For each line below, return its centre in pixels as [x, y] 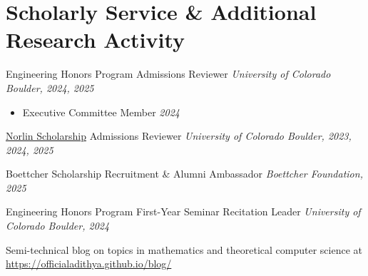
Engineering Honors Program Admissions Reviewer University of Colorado [168, 74]
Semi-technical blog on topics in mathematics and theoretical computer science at [184, 249]
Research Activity [96, 40]
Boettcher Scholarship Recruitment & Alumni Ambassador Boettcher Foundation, [184, 174]
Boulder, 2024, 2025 [50, 87]
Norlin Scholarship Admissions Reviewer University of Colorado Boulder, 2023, [179, 136]
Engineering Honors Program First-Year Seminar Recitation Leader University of [183, 211]
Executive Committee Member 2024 [101, 112]
